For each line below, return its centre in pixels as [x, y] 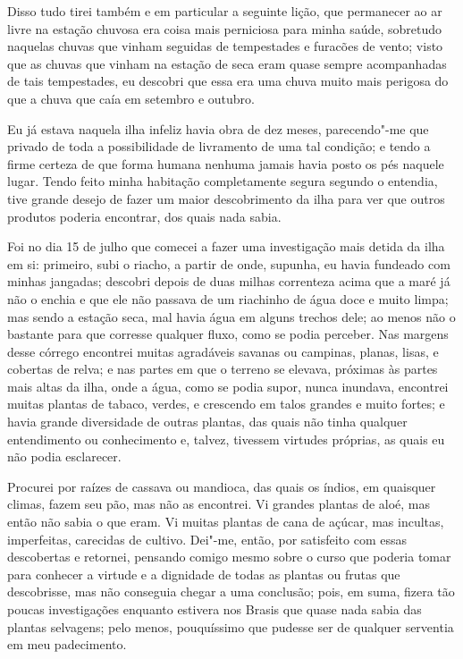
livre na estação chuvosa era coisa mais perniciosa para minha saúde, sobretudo [225, 28]
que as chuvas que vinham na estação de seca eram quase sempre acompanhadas [227, 63]
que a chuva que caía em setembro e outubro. [131, 98]
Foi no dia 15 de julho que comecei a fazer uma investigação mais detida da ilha [226, 246]
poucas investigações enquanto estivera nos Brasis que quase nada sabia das [215, 609]
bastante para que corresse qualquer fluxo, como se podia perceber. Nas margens [228, 334]
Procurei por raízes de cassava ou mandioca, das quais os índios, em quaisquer [222, 486]
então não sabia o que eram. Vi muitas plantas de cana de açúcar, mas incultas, [226, 522]
